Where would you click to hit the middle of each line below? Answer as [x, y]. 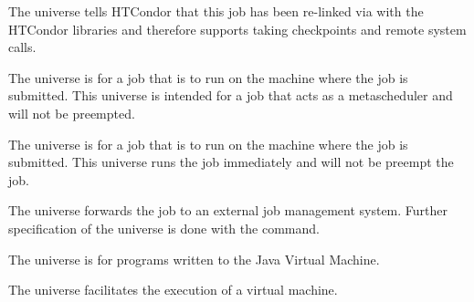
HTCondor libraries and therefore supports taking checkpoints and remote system [237, 29]
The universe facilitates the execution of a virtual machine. [173, 290]
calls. [22, 47]
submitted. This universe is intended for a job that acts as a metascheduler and [231, 95]
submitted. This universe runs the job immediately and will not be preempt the [231, 162]
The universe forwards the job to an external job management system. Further [228, 210]
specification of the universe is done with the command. [164, 228]
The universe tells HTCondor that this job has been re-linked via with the [216, 11]
